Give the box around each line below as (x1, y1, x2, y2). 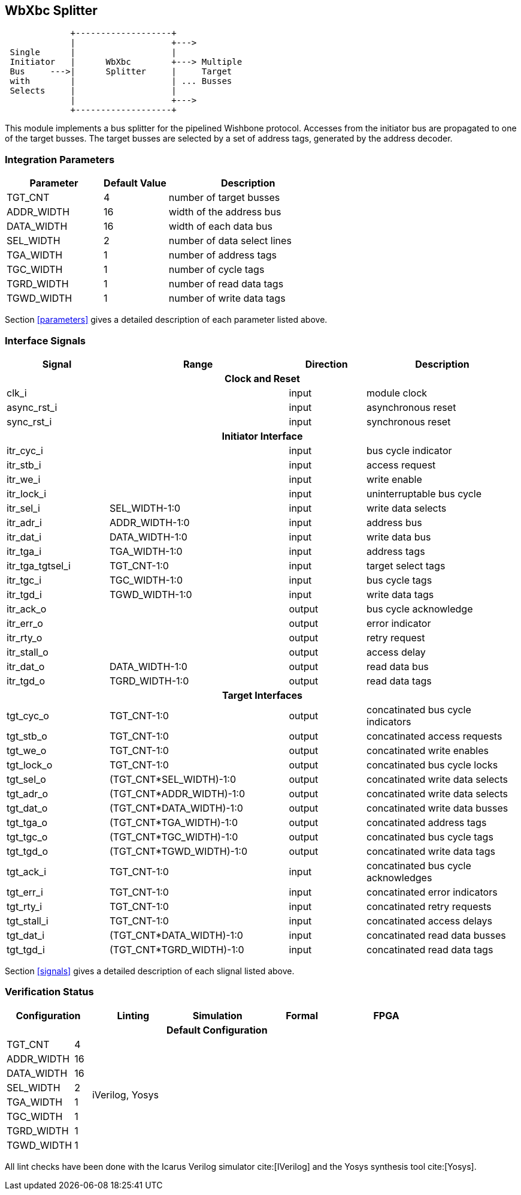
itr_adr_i (7, 516, 42, 529)
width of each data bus (168, 220, 272, 233)
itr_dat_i (7, 530, 42, 543)
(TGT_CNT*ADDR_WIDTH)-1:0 (110, 787, 246, 800)
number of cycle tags (168, 263, 265, 276)
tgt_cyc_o (7, 709, 49, 722)
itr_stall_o (7, 645, 49, 658)
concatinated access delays (366, 914, 492, 927)
